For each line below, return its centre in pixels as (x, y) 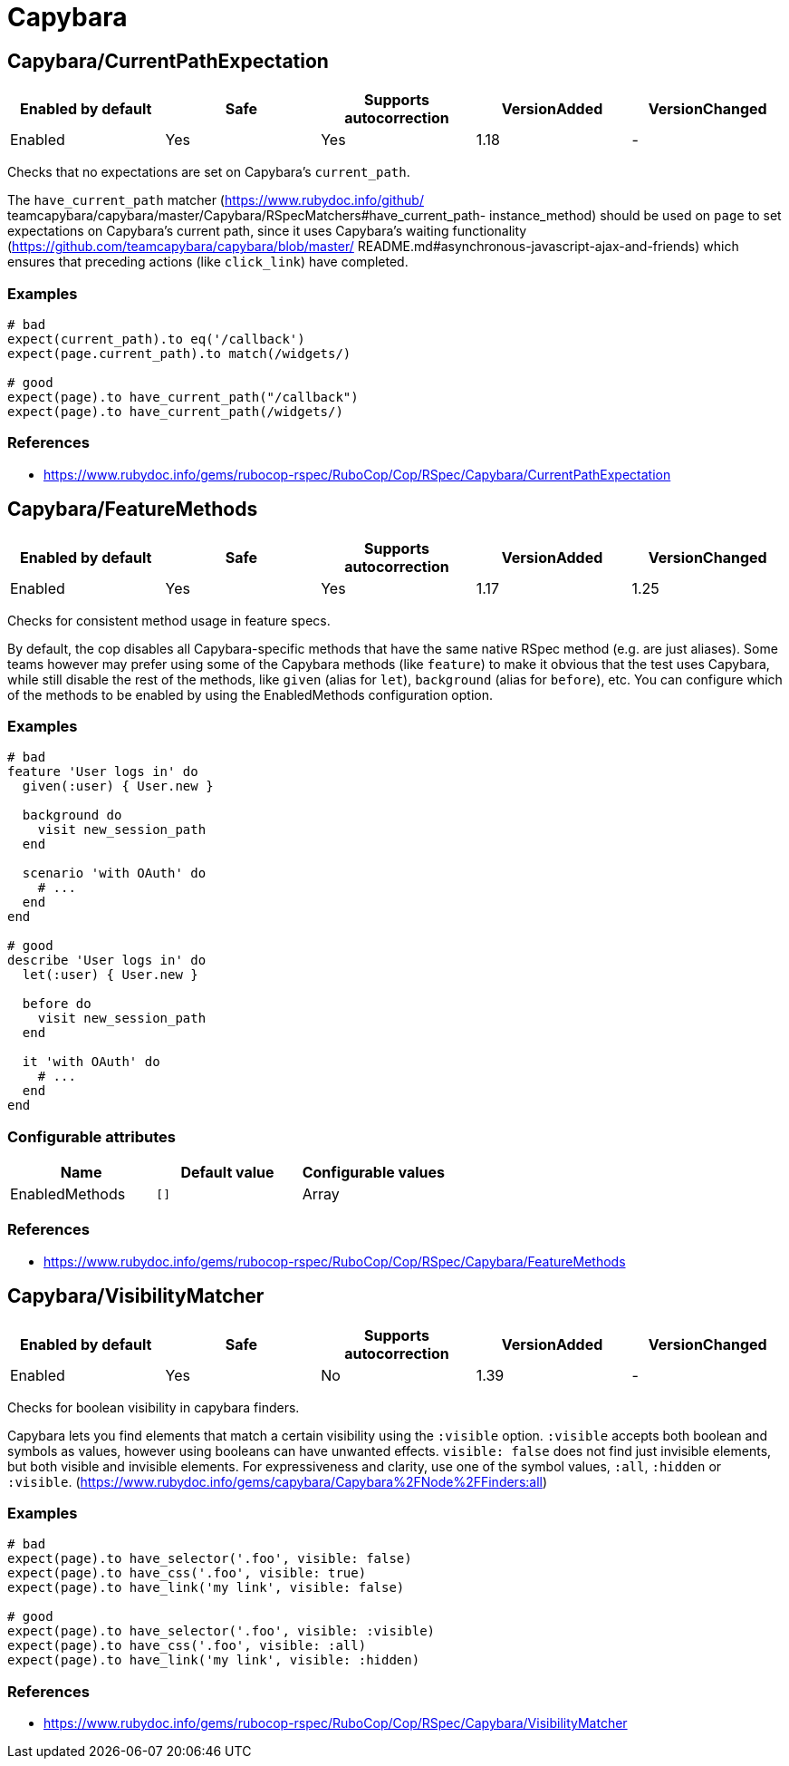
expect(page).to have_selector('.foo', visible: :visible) (221, 1631)
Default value (227, 1173)
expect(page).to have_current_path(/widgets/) (175, 411)
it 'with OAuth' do (91, 1062)
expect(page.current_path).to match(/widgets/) (179, 353)
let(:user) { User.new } (110, 975)
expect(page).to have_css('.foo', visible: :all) (187, 1646)
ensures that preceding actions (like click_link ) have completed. (208, 262)
